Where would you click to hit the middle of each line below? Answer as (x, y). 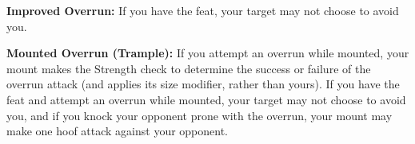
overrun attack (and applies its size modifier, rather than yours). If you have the (203, 84)
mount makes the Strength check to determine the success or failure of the (189, 68)
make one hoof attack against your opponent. (118, 131)
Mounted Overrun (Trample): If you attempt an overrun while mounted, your (208, 53)
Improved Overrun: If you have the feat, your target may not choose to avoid (203, 10)
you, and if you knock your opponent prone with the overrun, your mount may (200, 115)
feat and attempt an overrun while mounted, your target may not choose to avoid (206, 99)
